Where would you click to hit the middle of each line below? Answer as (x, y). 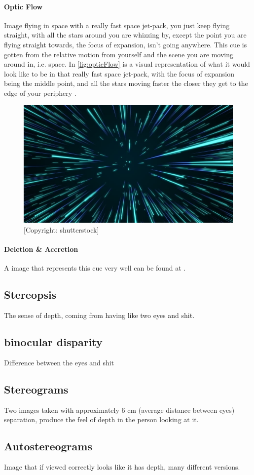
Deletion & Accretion (41, 249)
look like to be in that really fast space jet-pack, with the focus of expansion (119, 73)
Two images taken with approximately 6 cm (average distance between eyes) (119, 410)
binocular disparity (53, 342)
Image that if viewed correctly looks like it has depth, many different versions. (122, 467)
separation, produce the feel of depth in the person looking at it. (101, 419)
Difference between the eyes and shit (59, 362)
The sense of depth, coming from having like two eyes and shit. (99, 315)
